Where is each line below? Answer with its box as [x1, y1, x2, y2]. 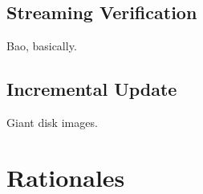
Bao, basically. [6, 38, 77, 54]
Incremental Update [6, 77, 177, 101]
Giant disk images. [6, 114, 98, 130]
